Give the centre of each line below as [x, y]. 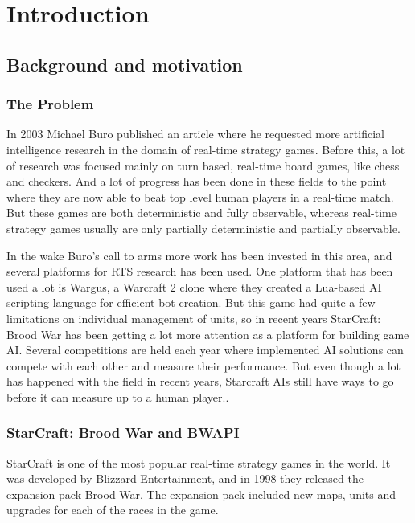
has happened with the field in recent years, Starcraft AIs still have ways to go [200, 381]
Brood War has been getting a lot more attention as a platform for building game [208, 334]
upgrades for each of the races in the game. [113, 510]
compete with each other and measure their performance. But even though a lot [204, 365]
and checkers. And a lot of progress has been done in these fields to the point [197, 181]
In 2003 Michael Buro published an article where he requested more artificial [195, 134]
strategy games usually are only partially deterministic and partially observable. [203, 228]
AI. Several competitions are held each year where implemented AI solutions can [205, 350]
